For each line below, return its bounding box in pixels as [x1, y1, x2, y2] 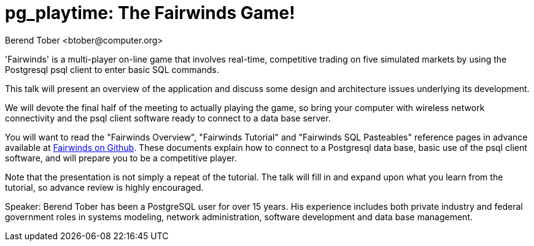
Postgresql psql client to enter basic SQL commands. [5, 64, 219, 75]
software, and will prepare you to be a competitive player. [5, 152, 237, 163]
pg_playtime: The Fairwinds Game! [5, 2, 295, 23]
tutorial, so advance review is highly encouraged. [5, 182, 204, 193]
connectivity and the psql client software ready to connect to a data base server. [5, 112, 331, 123]
